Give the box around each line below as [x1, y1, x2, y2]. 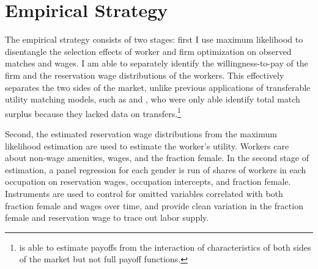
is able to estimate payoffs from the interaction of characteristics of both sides [19, 240, 311, 253]
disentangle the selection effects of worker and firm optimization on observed [5, 45, 292, 57]
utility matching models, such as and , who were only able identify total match [5, 93, 300, 106]
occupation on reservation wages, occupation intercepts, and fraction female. [5, 175, 291, 188]
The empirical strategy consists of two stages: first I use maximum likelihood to [5, 33, 303, 46]
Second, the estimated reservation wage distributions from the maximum [5, 127, 277, 140]
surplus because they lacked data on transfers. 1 [5, 105, 181, 120]
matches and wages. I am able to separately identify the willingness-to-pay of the [5, 57, 308, 70]
